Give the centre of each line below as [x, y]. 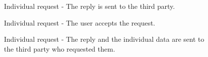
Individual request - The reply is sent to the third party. [90, 6]
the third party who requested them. [60, 48]
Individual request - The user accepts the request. [80, 22]
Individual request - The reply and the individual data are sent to [104, 39]
